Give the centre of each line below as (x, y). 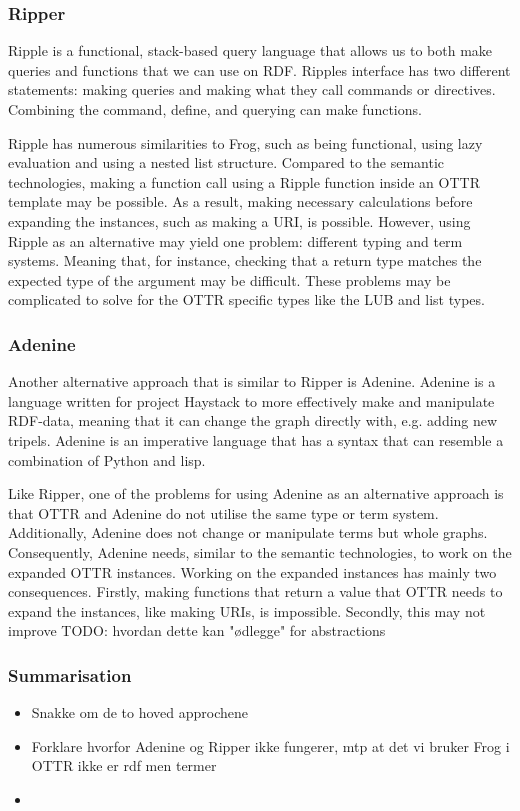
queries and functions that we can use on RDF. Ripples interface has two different (259, 69)
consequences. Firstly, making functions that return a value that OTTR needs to (255, 591)
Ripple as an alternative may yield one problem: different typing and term (235, 240)
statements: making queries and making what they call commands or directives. (252, 89)
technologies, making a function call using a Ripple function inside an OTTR (244, 181)
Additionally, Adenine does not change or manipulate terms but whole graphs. (248, 532)
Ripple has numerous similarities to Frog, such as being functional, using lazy (245, 142)
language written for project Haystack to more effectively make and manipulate (251, 400)
